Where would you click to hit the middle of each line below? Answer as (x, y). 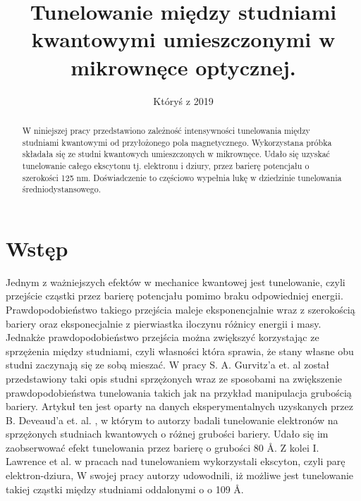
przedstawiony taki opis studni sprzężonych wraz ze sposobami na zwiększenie (174, 378)
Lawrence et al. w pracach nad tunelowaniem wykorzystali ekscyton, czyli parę (176, 461)
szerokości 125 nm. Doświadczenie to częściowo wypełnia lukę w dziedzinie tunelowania (182, 177)
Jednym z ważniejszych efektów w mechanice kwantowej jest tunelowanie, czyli (176, 282)
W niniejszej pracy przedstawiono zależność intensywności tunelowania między (166, 130)
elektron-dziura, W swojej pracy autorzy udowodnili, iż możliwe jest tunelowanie (180, 475)
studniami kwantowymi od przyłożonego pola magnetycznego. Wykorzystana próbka (177, 142)
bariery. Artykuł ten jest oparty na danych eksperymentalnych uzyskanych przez (179, 406)
